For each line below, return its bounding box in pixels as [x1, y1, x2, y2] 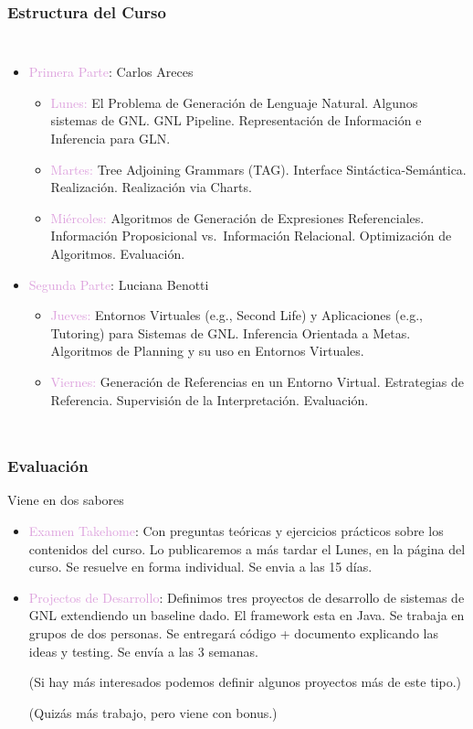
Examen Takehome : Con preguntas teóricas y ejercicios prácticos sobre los [28, 520, 444, 540]
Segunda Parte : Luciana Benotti [28, 274, 209, 294]
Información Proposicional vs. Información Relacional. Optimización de [50, 226, 452, 245]
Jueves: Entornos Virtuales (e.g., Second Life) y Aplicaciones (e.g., [50, 306, 423, 325]
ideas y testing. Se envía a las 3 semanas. [28, 641, 258, 660]
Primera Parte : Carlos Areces [28, 62, 194, 81]
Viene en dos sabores [7, 490, 124, 509]
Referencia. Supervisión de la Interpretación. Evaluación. [50, 390, 369, 409]
